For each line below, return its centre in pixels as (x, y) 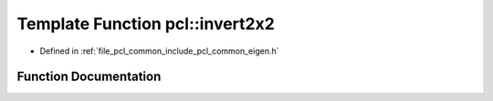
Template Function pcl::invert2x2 (146, 24)
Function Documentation (89, 77)
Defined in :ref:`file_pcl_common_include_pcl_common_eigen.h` (159, 51)
